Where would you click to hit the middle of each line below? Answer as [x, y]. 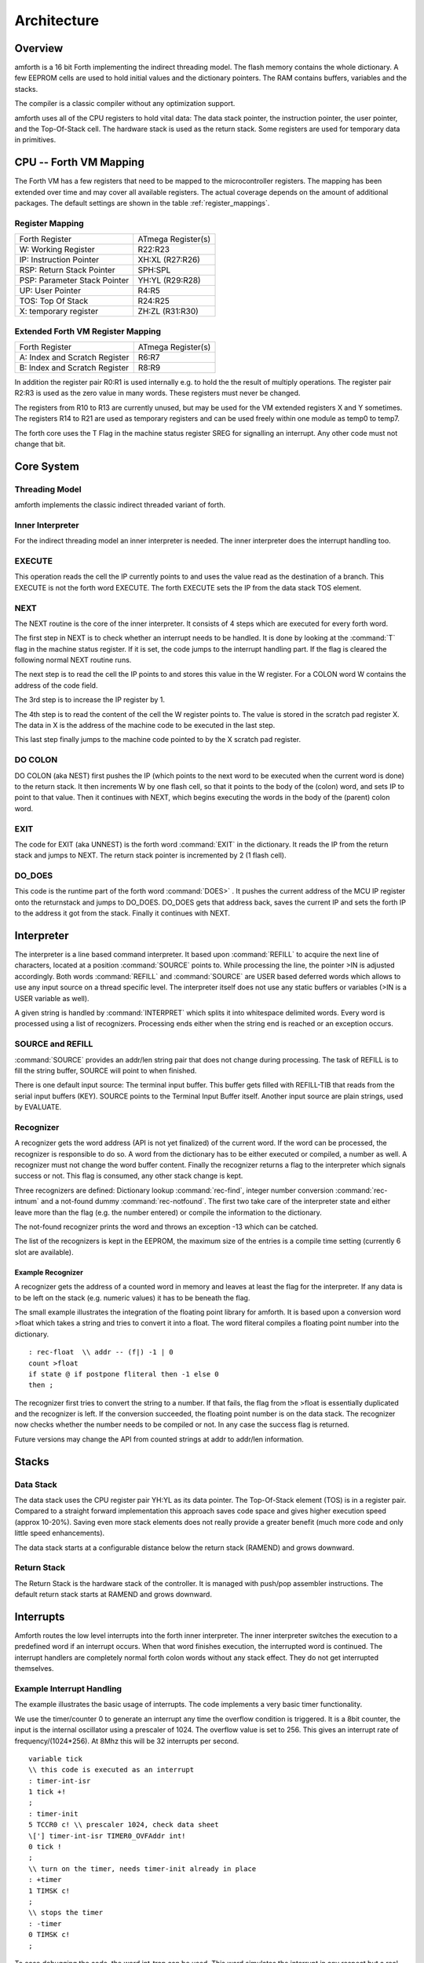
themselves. [34, 1669]
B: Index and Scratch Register [74, 367]
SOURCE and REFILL [54, 1044]
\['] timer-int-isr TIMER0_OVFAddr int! [107, 1836]
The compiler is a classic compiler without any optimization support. [125, 104]
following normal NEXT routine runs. [73, 660]
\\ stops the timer [66, 1913]
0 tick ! [45, 1847]
